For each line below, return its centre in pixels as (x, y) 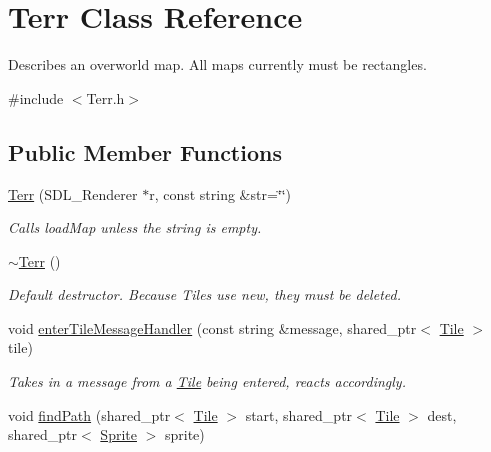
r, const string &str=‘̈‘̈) (220, 193)
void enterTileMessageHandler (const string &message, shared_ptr (212, 327)
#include (36, 97)
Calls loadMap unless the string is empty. (135, 227)
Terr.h (105, 97)
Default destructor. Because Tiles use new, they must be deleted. (204, 294)
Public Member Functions (145, 151)
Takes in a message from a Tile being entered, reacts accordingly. (207, 381)
